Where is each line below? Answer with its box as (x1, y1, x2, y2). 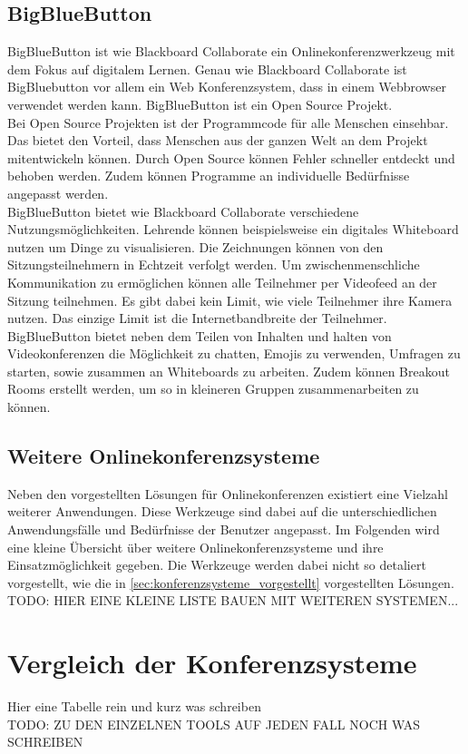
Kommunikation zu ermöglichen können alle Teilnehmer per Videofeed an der (7, 272, 437, 291)
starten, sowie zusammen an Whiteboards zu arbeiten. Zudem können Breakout (7, 361, 450, 380)
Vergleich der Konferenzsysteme (7, 644, 417, 681)
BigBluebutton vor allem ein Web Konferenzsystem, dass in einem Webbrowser (7, 77, 446, 96)
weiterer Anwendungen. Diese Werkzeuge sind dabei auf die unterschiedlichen (7, 502, 437, 521)
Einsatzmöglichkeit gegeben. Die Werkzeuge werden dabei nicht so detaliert (7, 555, 426, 574)
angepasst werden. (7, 183, 109, 202)
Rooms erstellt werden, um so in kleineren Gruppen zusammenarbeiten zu (7, 379, 419, 398)
